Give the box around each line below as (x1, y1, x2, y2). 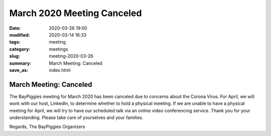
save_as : (9, 67, 29, 73)
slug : (9, 53, 20, 59)
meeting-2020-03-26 (49, 53, 94, 59)
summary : (9, 60, 32, 66)
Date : (9, 25, 21, 31)
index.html (49, 67, 71, 73)
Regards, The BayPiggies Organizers (9, 123, 85, 130)
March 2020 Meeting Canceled (9, 8, 142, 19)
